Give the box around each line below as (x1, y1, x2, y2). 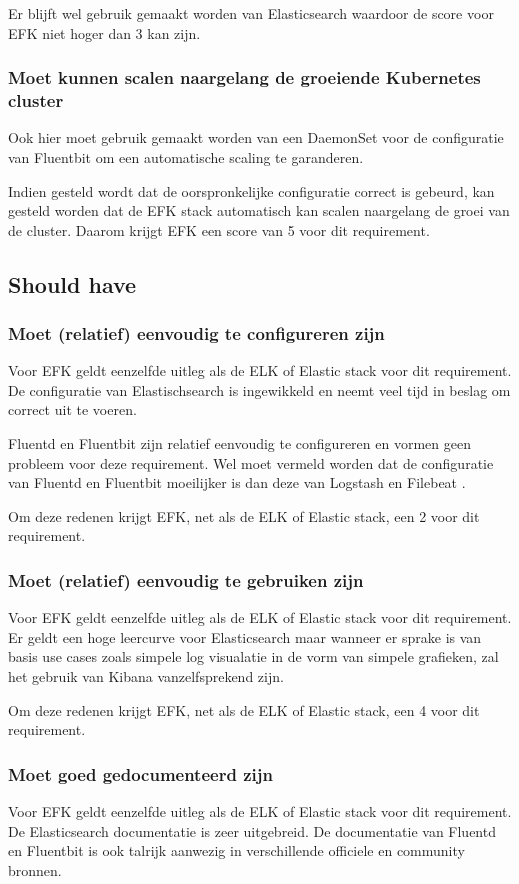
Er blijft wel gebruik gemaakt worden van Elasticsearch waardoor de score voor (8, 3, 494, 23)
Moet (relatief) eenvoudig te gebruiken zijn (8, 567, 364, 592)
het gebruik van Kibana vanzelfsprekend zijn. (8, 666, 284, 687)
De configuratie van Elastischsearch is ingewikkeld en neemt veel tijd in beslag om (8, 379, 511, 400)
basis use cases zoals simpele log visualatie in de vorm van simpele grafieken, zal (8, 646, 499, 667)
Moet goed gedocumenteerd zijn (8, 761, 273, 786)
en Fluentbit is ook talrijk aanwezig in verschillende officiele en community (8, 840, 465, 861)
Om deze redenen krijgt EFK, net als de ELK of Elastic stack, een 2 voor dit (8, 505, 480, 526)
